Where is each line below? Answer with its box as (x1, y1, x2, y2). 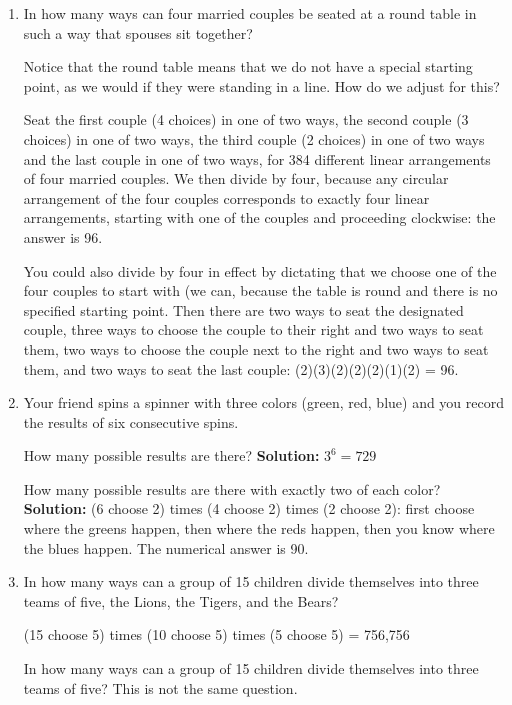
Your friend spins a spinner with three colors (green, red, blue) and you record (23, 392, 504, 413)
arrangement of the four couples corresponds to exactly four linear (23, 187, 430, 208)
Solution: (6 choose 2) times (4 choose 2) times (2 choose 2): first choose (23, 498, 475, 519)
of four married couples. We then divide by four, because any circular (23, 168, 449, 189)
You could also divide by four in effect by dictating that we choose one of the (23, 260, 497, 281)
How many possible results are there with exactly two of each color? (23, 478, 441, 499)
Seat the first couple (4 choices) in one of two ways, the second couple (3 (23, 109, 469, 130)
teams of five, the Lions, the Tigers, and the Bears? (23, 590, 339, 611)
